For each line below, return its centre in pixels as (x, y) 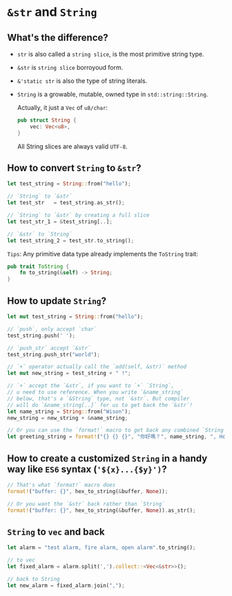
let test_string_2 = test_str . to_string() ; (71, 240)
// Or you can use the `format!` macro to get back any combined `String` (117, 430)
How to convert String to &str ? (74, 168)
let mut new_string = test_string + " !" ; (69, 374)
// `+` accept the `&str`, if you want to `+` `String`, (91, 386)
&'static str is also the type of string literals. (82, 81)
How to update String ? (57, 301)
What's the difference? (58, 38)
